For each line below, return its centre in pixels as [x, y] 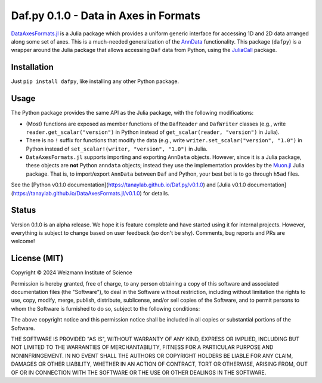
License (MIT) [37, 258]
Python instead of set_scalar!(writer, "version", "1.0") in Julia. [117, 149]
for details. [157, 193]
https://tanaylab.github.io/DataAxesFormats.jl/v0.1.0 [76, 193]
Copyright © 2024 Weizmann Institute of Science [72, 272]
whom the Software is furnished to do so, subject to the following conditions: [106, 308]
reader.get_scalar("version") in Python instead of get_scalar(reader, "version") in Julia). [153, 132]
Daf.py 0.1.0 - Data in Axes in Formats [106, 16]
